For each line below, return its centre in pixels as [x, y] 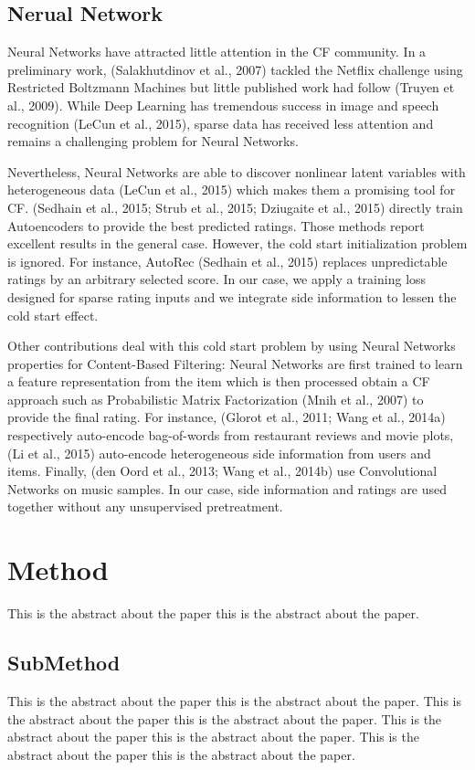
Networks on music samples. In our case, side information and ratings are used [227, 488]
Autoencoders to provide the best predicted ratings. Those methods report [216, 225]
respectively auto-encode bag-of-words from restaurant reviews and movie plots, [231, 435]
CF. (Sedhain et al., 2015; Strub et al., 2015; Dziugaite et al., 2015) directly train [235, 207]
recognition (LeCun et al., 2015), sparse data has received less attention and [221, 123]
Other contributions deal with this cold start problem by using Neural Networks [232, 346]
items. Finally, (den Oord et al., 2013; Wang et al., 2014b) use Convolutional [222, 471]
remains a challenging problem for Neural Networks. [153, 141]
